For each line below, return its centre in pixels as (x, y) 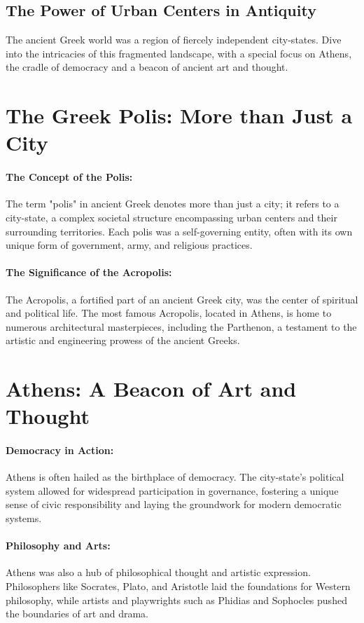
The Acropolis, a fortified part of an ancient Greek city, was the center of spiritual (182, 299)
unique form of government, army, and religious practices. (129, 245)
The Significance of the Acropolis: (89, 272)
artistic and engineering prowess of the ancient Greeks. (123, 340)
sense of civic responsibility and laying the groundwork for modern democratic (174, 504)
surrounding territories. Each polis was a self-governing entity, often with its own (179, 231)
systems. (24, 518)
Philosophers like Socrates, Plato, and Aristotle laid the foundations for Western (178, 586)
